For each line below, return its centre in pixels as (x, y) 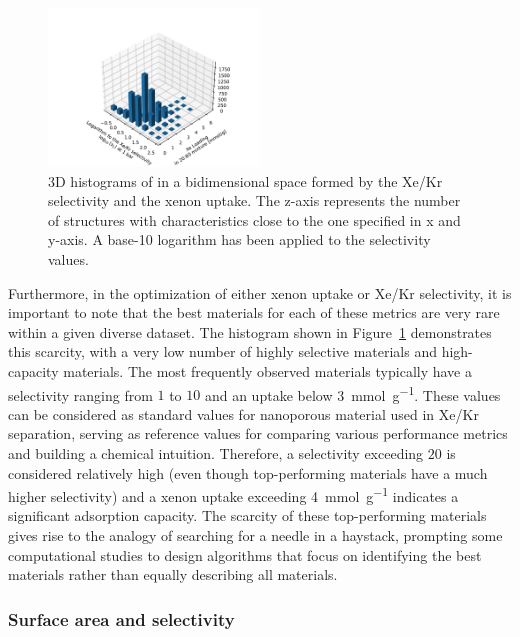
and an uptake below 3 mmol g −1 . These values (352, 393)
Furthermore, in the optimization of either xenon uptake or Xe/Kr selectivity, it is (260, 292)
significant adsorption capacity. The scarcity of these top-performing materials (247, 515)
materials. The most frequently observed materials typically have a (267, 370)
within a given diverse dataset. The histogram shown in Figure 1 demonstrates (250, 331)
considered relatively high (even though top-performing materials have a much (248, 472)
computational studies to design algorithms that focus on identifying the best (245, 554)
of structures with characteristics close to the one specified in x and (254, 219)
